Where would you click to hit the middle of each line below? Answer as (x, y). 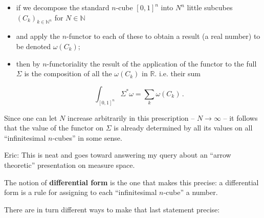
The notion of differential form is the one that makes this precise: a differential (131, 182)
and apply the (38, 36)
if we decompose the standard (63, 7)
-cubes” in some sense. (87, 137)
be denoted (34, 46)
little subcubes (210, 7)
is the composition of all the (68, 73)
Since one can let (31, 117)
